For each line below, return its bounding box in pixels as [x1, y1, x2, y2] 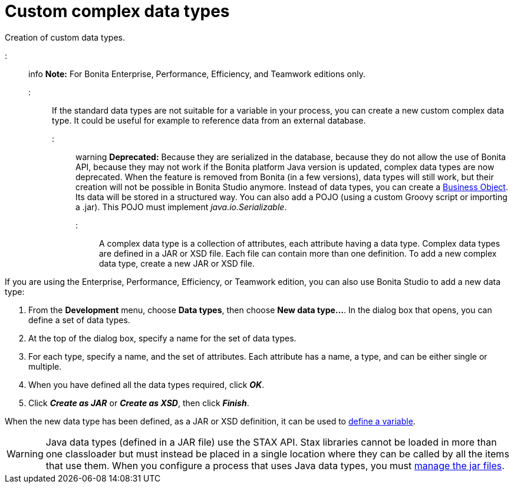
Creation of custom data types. [5, 32, 125, 42]
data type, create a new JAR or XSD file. [99, 258, 255, 268]
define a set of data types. [28, 314, 130, 325]
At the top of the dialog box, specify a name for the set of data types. [28, 333, 296, 343]
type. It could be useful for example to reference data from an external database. [52, 115, 366, 125]
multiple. [28, 361, 62, 371]
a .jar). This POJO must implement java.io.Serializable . [75, 201, 287, 212]
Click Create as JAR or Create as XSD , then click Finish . [28, 397, 249, 408]
